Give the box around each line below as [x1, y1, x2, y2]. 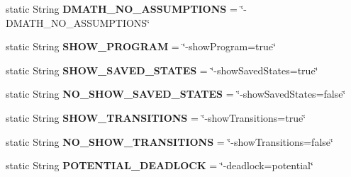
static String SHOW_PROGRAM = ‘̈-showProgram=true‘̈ [6, 39, 276, 54]
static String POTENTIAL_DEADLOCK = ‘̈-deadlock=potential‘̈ [6, 158, 313, 173]
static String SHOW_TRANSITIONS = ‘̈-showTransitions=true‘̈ [6, 110, 306, 125]
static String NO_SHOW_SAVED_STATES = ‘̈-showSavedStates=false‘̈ [6, 86, 346, 101]
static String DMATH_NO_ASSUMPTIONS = [6, 1, 238, 16]
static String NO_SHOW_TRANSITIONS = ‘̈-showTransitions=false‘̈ [6, 134, 333, 149]
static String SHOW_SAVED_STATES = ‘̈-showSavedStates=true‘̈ [6, 62, 318, 77]
